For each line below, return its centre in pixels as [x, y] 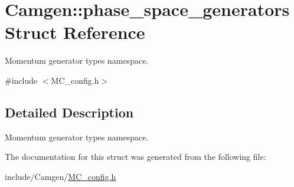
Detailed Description [69, 112]
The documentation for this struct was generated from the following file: [135, 157]
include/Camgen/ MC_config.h [61, 176]
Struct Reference [75, 32]
